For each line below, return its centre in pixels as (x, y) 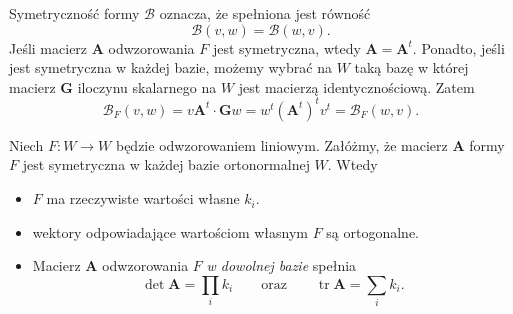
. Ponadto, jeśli (458, 47)
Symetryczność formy (74, 13)
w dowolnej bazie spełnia (281, 265)
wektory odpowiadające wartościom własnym (170, 231)
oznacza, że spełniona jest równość (265, 13)
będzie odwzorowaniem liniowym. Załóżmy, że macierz (281, 144)
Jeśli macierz (48, 47)
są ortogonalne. (373, 231)
